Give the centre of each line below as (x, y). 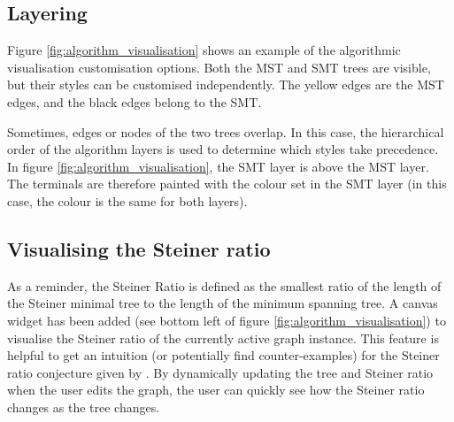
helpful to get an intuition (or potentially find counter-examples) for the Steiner (223, 355)
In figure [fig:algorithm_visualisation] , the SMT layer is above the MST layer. (218, 166)
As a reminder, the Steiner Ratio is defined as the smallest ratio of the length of (224, 285)
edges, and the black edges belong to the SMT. (135, 101)
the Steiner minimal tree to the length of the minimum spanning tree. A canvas (223, 303)
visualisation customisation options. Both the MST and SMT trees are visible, (219, 67)
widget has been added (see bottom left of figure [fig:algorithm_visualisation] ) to (227, 320)
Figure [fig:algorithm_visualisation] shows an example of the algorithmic (204, 50)
